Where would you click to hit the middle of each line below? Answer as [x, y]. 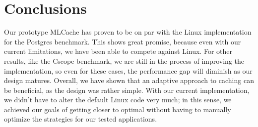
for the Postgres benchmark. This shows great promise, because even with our [123, 41]
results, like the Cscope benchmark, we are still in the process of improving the [124, 61]
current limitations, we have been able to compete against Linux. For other [118, 51]
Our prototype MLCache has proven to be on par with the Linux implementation [128, 32]
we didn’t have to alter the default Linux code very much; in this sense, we [118, 100]
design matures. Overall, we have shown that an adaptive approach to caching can [129, 80]
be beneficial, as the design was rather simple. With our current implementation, [127, 90]
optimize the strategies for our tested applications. [81, 119]
